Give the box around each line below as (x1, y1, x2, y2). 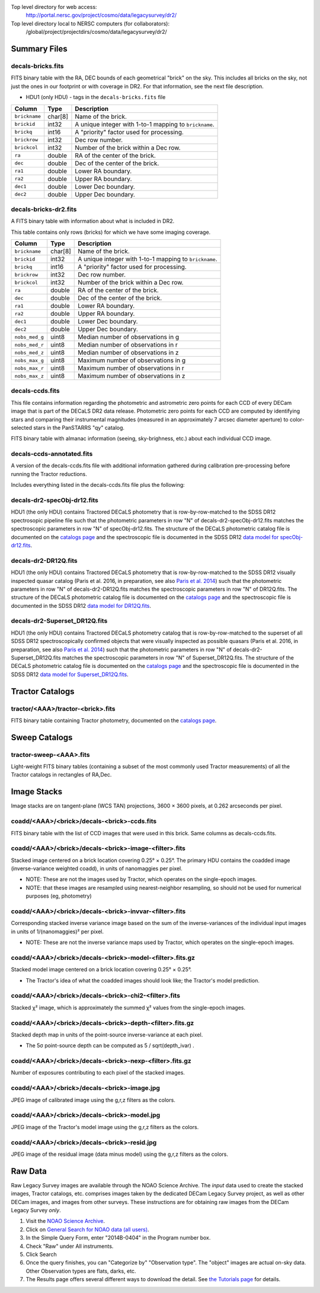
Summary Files (11, 43, 68, 53)
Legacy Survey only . (11, 1206, 62, 1213)
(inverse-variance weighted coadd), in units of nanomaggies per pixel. (11, 865, 183, 872)
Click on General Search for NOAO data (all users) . (25, 1226, 149, 1233)
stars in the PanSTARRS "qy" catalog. (33, 424, 124, 431)
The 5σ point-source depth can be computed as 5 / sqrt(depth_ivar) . (25, 1042, 195, 1049)
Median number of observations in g (78, 333, 180, 341)
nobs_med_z (14, 349, 44, 356)
